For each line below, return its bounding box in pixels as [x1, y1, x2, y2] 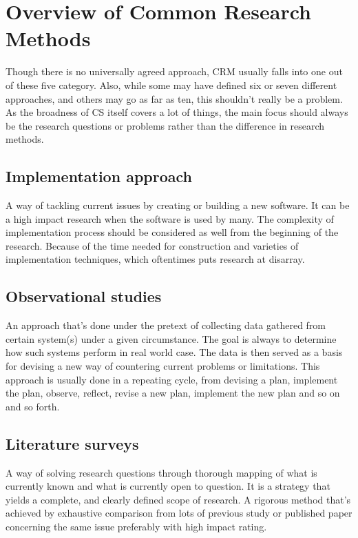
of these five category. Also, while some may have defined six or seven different [6, 77, 337, 92]
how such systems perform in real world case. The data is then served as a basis [6, 345, 343, 359]
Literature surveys [6, 432, 139, 454]
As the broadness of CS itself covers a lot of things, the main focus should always [6, 105, 348, 119]
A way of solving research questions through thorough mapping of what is [6, 465, 317, 479]
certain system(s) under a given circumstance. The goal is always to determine [6, 331, 337, 346]
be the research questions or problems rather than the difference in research [6, 118, 325, 132]
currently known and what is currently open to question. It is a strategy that [6, 479, 330, 493]
